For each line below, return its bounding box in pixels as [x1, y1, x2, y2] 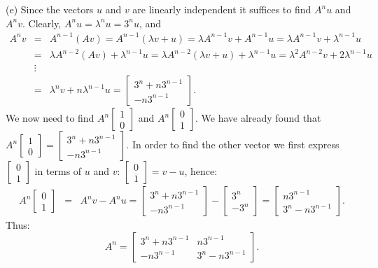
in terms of [34, 164, 82, 178]
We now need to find [6, 111, 94, 125]
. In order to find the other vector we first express [126, 137, 339, 152]
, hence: [184, 164, 218, 178]
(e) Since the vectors [6, 2, 94, 16]
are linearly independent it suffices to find [132, 2, 311, 16]
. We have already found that [195, 111, 321, 125]
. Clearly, [22, 15, 62, 30]
